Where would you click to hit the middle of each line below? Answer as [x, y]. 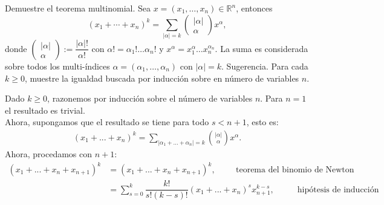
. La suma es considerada [262, 48]
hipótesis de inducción [338, 190]
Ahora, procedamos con [49, 153]
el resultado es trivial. [45, 110]
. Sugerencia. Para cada [265, 66]
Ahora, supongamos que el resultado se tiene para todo [107, 122]
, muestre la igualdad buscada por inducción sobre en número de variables [162, 78]
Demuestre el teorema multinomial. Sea [78, 8]
